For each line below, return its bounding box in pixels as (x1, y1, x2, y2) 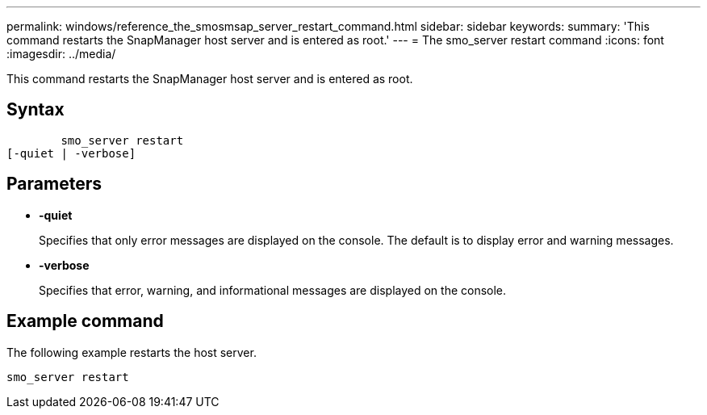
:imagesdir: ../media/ (6, 47, 116, 61)
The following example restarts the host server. (6, 345, 257, 359)
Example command (6, 311, 164, 332)
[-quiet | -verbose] (6, 146, 136, 160)
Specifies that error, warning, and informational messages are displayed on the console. (39, 283, 507, 297)
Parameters (6, 174, 102, 195)
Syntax (6, 99, 65, 120)
